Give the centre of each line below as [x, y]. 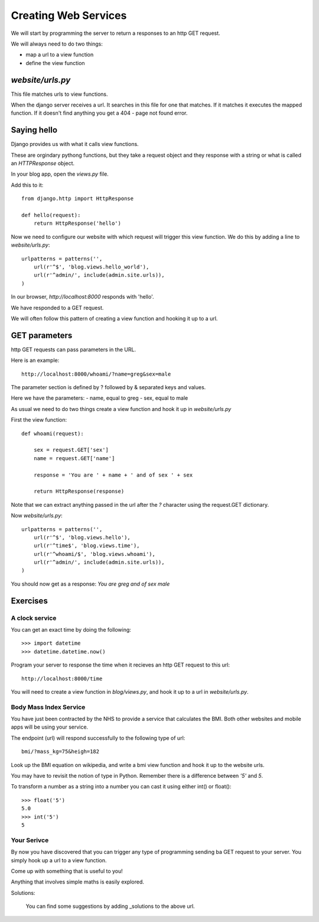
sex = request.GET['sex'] [71, 450]
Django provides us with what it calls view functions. [75, 144]
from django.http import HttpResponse [78, 199]
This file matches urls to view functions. [60, 94]
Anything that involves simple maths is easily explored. [78, 882]
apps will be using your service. [50, 727]
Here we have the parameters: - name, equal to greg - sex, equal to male [100, 398]
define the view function [55, 63]
